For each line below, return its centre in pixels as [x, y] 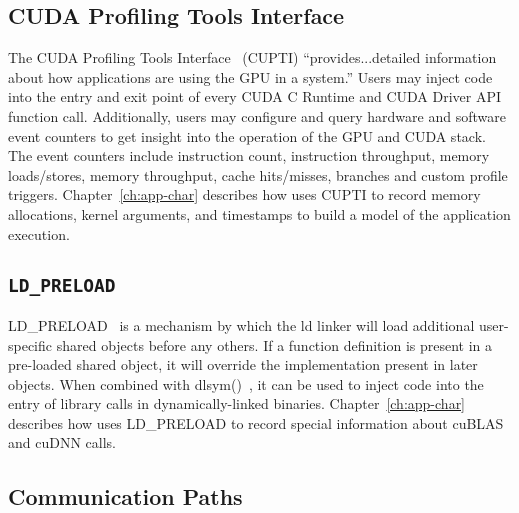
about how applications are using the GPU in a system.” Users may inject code [250, 76]
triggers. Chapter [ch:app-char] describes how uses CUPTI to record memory [244, 194]
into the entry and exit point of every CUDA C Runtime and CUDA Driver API [255, 96]
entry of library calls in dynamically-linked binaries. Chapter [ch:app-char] [237, 403]
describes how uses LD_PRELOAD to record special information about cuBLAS [256, 422]
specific [30, 344]
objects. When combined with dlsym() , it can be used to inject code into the [246, 383]
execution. [39, 233]
